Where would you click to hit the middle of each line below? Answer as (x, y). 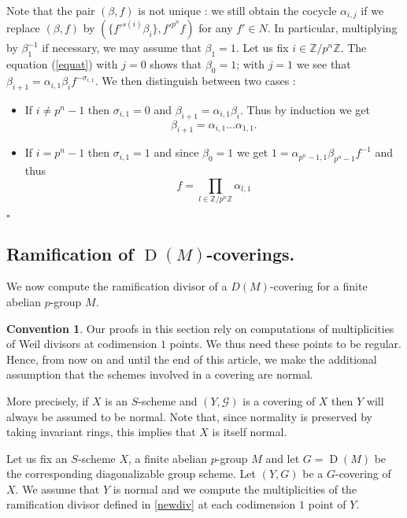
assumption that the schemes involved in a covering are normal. (160, 374)
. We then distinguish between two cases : (195, 81)
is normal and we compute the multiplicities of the (235, 488)
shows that (176, 64)
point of (327, 504)
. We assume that (57, 488)
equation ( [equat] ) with (62, 64)
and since (176, 152)
